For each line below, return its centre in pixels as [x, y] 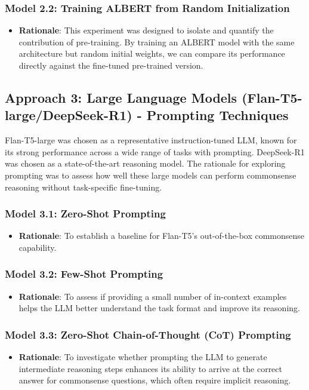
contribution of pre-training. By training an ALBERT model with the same [157, 42]
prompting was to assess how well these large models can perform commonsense [151, 175]
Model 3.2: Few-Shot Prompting [84, 274]
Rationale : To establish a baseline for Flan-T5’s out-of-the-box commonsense [162, 236]
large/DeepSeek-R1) [69, 115]
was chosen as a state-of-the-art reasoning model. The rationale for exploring [145, 163]
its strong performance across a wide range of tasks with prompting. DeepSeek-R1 [155, 151]
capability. [38, 247]
